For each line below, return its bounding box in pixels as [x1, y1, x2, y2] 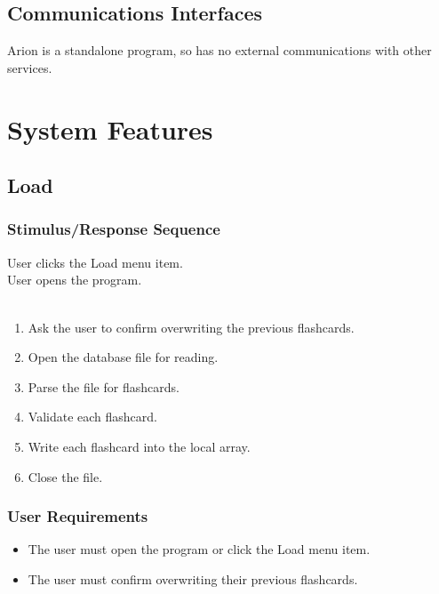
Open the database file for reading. [28, 348, 219, 366]
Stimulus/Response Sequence [7, 218, 220, 240]
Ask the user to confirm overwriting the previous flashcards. [28, 317, 355, 336]
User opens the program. [7, 270, 142, 289]
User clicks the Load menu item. [7, 253, 183, 271]
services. [7, 58, 52, 76]
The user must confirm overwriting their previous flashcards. [28, 569, 358, 588]
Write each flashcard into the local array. [28, 437, 251, 455]
